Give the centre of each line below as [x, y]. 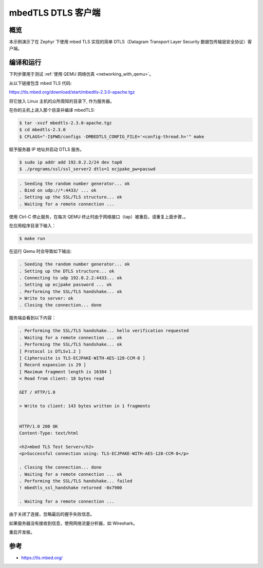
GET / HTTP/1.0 [37, 392]
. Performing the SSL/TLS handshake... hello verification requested [104, 331]
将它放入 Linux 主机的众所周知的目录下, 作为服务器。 [62, 101]
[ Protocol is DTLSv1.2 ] [50, 351]
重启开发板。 [22, 532]
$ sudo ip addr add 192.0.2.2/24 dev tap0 [71, 162]
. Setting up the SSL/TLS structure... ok [71, 197]
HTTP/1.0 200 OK [39, 426]
